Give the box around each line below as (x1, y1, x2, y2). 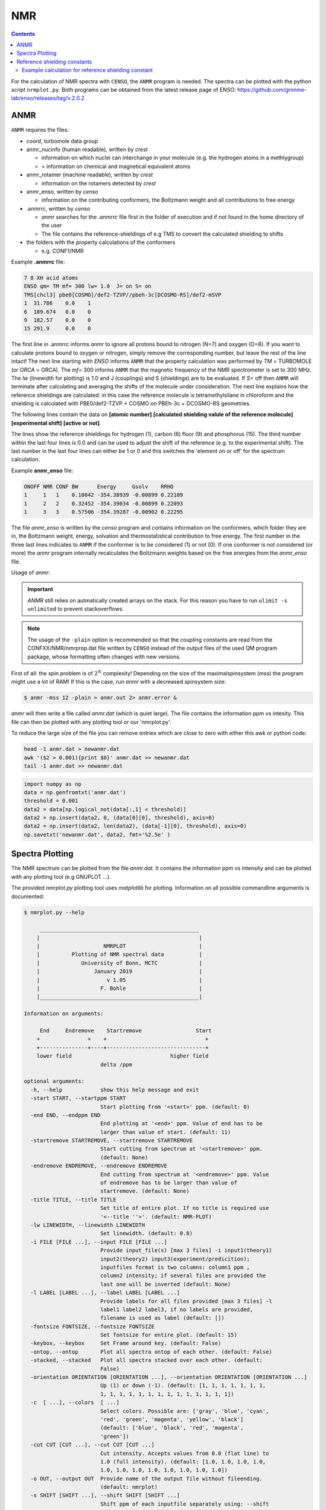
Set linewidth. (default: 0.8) (100, 1230, 193, 1237)
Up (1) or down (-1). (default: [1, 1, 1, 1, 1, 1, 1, (100, 1382, 266, 1389)
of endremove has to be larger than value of (100, 1180, 238, 1186)
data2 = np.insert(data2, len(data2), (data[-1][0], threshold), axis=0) (24, 823, 247, 830)
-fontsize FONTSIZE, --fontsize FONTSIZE (30, 1323, 155, 1330)
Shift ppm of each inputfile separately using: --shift (100, 1500, 269, 1507)
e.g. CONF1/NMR (41, 247, 84, 254)
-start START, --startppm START (30, 1095, 126, 1102)
